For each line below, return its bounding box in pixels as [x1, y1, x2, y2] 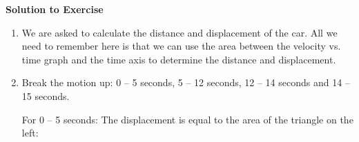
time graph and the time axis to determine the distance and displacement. [21, 52, 336, 66]
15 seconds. [21, 88, 70, 103]
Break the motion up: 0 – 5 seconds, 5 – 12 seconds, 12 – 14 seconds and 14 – [21, 75, 350, 90]
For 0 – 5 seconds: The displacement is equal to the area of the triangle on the [21, 112, 353, 126]
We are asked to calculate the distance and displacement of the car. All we [21, 25, 338, 39]
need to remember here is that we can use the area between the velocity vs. [21, 39, 341, 53]
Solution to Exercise [6, 2, 104, 16]
